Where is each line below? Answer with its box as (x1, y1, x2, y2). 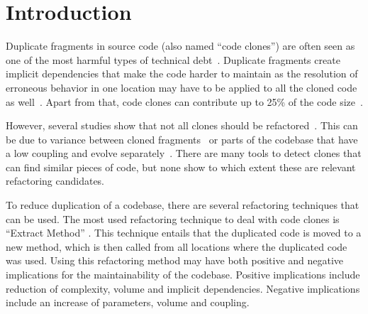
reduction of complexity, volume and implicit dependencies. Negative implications (6, 281, 360, 296)
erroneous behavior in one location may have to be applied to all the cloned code (6, 80, 357, 94)
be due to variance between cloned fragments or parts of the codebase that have (6, 131, 358, 146)
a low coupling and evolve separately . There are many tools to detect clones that (6, 146, 362, 161)
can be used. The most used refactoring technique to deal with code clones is (6, 211, 340, 226)
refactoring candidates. (6, 173, 105, 188)
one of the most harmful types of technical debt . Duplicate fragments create (6, 52, 340, 67)
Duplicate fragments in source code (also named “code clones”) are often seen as (6, 38, 355, 53)
